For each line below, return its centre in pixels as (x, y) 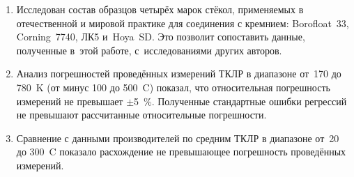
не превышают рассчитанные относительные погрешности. (141, 115)
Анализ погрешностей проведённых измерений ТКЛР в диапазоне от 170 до (179, 74)
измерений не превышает (70, 101)
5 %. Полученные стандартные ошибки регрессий (240, 101)
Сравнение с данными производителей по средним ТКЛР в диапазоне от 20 (178, 138)
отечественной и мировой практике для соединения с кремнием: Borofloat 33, (183, 23)
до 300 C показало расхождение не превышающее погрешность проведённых (181, 152)
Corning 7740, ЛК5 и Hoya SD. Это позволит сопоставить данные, (161, 37)
